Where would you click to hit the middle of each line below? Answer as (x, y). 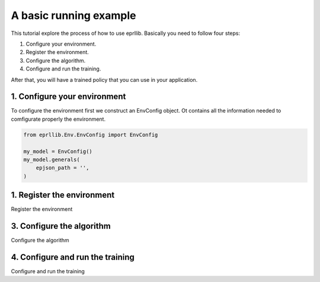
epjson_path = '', (63, 168)
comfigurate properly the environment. (58, 119)
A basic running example (73, 15)
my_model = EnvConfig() (58, 151)
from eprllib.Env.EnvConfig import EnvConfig (91, 134)
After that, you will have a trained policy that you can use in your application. (104, 79)
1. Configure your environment (68, 97)
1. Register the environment (63, 195)
